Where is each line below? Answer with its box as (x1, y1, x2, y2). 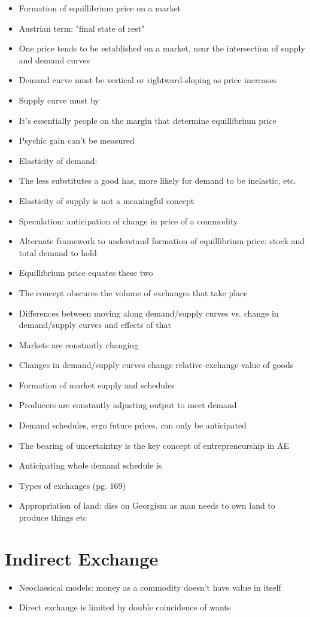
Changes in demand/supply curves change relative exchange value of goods (19, 358, 294, 371)
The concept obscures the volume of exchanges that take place (19, 286, 248, 299)
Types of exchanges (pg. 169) (19, 479, 126, 491)
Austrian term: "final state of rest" (19, 22, 145, 34)
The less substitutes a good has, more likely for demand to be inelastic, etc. (19, 174, 296, 187)
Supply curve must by (19, 93, 99, 106)
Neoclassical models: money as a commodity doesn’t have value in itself (19, 580, 281, 593)
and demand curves (19, 53, 90, 66)
